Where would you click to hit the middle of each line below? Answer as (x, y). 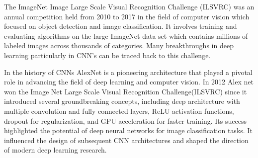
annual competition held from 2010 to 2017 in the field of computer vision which (127, 16)
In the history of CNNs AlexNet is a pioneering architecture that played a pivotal (128, 72)
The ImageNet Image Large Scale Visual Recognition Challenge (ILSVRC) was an (129, 6)
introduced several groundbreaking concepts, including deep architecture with (122, 101)
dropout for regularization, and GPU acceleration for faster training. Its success (125, 120)
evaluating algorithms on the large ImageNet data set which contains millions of (126, 36)
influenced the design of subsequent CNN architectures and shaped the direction (126, 140)
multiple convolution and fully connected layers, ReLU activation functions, (119, 111)
